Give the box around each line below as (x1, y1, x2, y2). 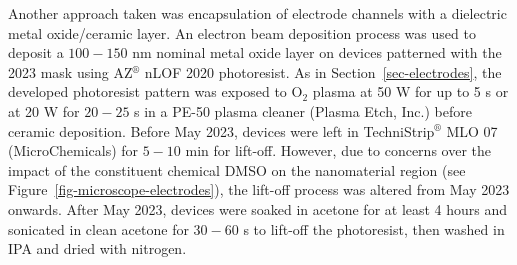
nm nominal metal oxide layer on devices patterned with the (132, 42, 502, 63)
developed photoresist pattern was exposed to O (8, 81, 303, 102)
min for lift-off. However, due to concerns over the (185, 140, 491, 161)
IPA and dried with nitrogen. (8, 238, 187, 259)
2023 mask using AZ (8, 61, 133, 82)
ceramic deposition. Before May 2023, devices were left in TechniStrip (8, 120, 435, 141)
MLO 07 (446, 120, 498, 141)
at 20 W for (8, 100, 80, 121)
